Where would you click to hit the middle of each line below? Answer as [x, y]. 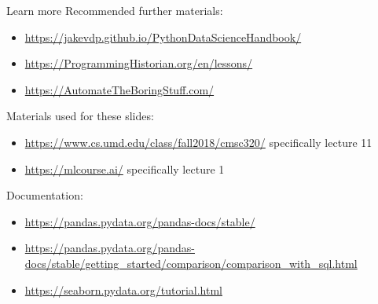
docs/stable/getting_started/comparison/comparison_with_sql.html [191, 263]
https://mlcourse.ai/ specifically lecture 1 [125, 168]
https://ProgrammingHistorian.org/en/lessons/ [139, 63]
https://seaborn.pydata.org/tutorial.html [123, 289]
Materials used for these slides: [80, 116]
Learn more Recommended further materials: [115, 10]
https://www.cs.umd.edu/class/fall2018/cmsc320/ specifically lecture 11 [198, 142]
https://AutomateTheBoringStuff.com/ [119, 89]
